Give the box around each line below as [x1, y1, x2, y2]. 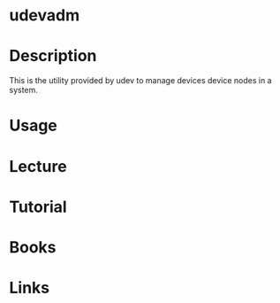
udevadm [9, 5, 80, 26]
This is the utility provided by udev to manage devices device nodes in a [9, 75, 272, 86]
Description [9, 46, 97, 66]
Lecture [9, 156, 68, 176]
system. [9, 85, 38, 96]
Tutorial [9, 197, 68, 217]
